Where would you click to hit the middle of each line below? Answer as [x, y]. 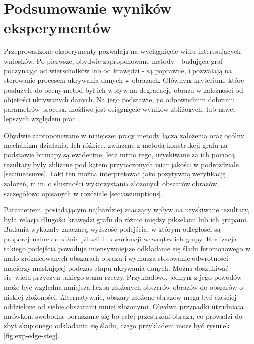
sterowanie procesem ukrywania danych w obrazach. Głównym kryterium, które [124, 80]
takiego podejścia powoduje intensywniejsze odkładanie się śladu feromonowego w [127, 248]
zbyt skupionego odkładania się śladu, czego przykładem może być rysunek [117, 326]
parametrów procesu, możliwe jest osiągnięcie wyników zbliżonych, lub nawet [120, 109]
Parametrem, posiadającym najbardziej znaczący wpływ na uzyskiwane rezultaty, [127, 210]
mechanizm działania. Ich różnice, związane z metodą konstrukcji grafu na [116, 145]
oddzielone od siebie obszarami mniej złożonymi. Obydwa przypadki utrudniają [124, 306]
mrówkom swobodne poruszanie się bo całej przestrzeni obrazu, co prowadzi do [123, 316]
